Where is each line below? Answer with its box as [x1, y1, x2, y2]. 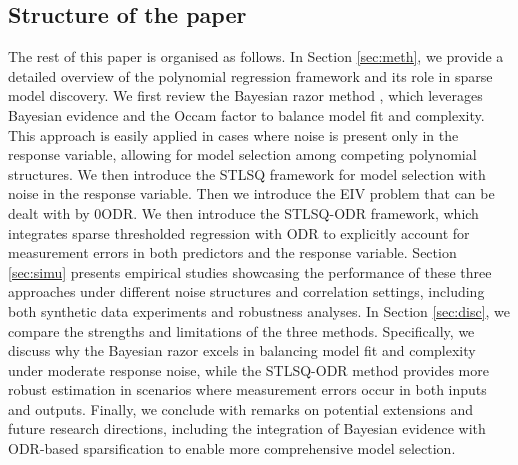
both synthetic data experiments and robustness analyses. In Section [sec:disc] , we [8, 300, 511, 321]
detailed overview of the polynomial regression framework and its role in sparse [8, 65, 493, 86]
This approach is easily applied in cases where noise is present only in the [8, 124, 459, 145]
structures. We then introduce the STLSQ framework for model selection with [8, 163, 486, 184]
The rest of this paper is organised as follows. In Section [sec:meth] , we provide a [8, 46, 504, 67]
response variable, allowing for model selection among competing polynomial [8, 144, 477, 165]
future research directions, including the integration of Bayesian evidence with [8, 418, 486, 439]
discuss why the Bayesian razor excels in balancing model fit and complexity [8, 340, 476, 361]
